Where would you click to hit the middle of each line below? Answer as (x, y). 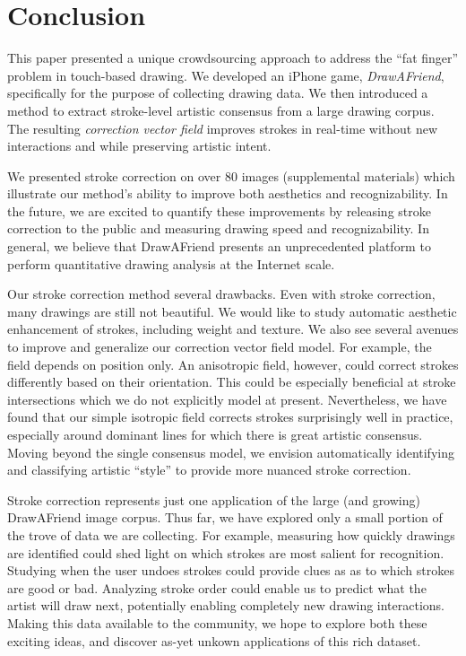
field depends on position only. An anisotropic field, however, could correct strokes (233, 364)
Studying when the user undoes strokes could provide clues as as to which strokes (231, 570)
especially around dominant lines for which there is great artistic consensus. (215, 434)
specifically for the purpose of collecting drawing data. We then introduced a (218, 93)
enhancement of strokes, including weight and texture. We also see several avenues (233, 329)
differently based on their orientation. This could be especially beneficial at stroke (232, 382)
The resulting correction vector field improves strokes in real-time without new (223, 128)
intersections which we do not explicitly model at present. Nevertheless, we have (227, 399)
